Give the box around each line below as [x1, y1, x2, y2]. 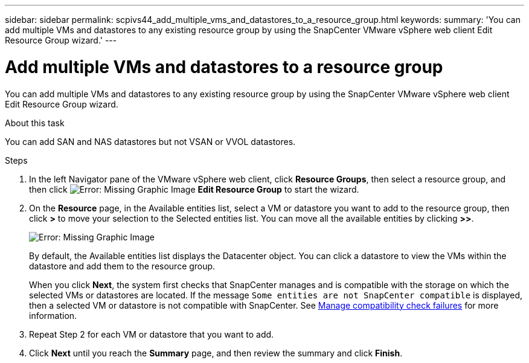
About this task [5, 117, 65, 128]
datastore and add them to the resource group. [29, 260, 216, 271]
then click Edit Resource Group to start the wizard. [29, 184, 359, 194]
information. [29, 310, 77, 321]
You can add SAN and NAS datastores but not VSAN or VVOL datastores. [5, 136, 296, 147]
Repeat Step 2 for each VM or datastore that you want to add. [29, 329, 274, 339]
